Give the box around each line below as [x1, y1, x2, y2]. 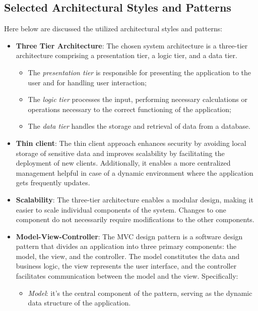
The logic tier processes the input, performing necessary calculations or [28, 94, 247, 105]
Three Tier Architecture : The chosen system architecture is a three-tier [16, 40, 248, 50]
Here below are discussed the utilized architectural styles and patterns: [4, 23, 223, 34]
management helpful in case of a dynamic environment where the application [16, 167, 253, 178]
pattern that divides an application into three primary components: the [16, 241, 236, 251]
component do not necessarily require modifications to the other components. [16, 214, 254, 225]
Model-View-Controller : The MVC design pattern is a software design [16, 231, 243, 241]
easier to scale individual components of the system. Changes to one [16, 204, 226, 215]
